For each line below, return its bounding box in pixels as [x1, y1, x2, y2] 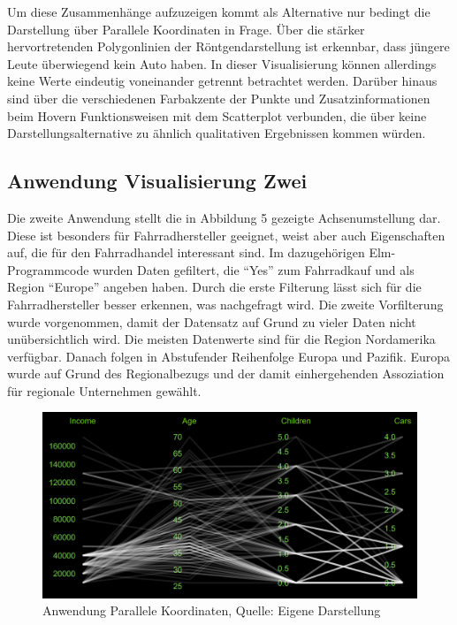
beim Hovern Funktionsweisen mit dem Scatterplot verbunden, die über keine [7, 106, 427, 125]
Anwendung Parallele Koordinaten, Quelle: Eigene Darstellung [42, 601, 381, 620]
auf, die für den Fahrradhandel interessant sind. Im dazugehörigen [7, 243, 365, 262]
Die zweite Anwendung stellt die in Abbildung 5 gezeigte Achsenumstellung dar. [7, 208, 441, 226]
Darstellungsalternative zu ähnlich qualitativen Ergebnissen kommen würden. [7, 124, 426, 142]
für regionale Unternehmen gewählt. [7, 381, 202, 400]
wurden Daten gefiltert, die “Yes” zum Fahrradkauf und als [93, 260, 415, 278]
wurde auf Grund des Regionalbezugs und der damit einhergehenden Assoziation [7, 364, 445, 383]
